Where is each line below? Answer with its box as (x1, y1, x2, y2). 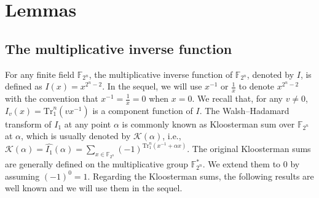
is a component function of (92, 104, 193, 116)
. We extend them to (202, 158, 281, 170)
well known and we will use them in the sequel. (5, 181, 183, 194)
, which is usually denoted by (21, 129, 131, 142)
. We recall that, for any (192, 92, 283, 104)
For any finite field (5, 67, 75, 80)
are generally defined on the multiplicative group (5, 158, 189, 170)
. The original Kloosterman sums (187, 142, 311, 155)
